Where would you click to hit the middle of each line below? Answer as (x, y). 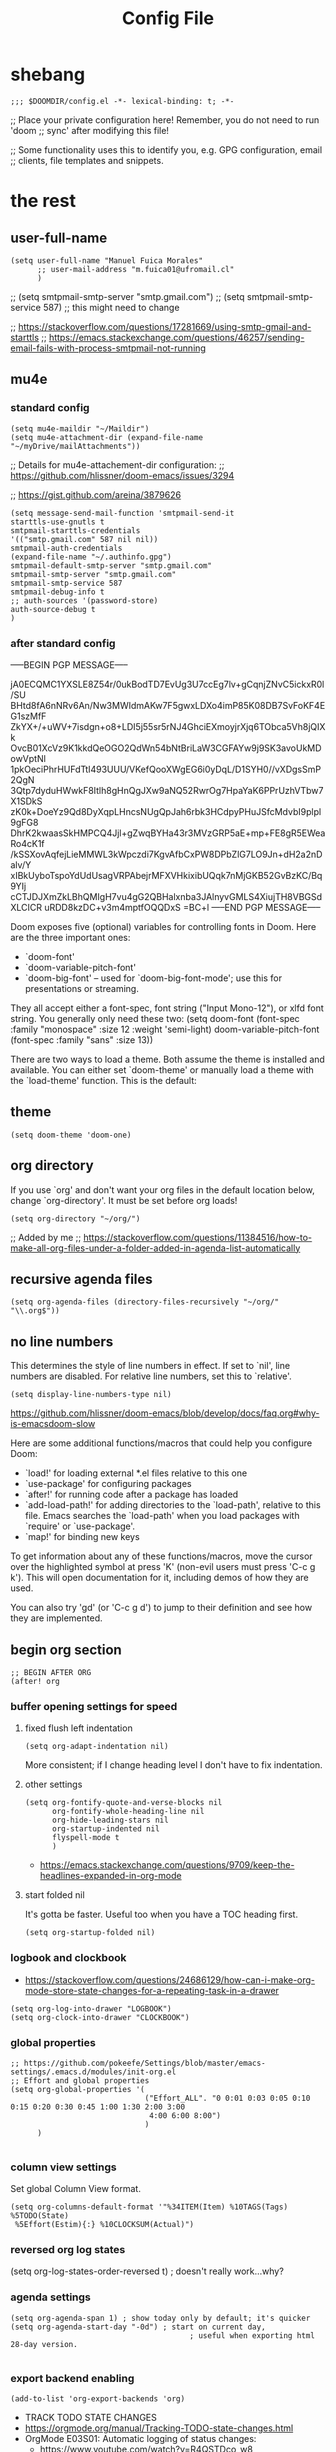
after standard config (63, 643)
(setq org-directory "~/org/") (75, 1218)
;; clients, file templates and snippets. (87, 160)
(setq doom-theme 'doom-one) (71, 1135)
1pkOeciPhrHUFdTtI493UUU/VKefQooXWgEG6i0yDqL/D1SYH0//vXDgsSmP (166, 769)
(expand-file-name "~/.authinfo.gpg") (91, 557)
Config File (168, 18)
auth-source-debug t (53, 609)
